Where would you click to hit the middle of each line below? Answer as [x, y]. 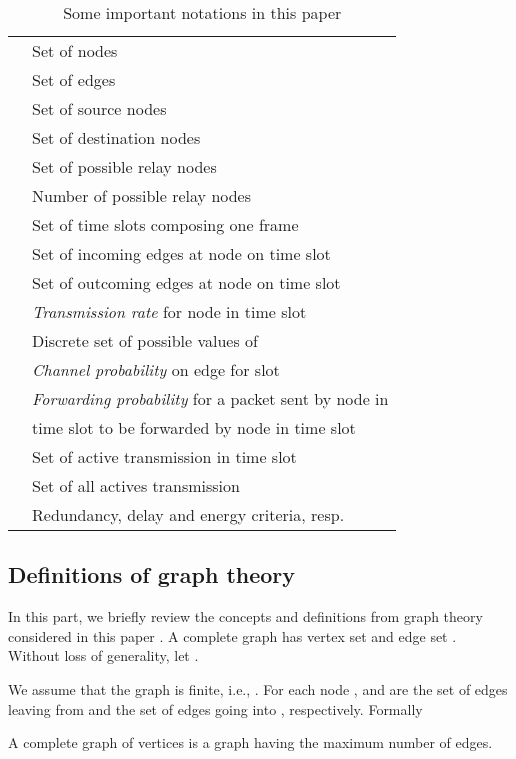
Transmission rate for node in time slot [169, 311]
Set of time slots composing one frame [165, 224]
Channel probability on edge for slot [156, 369]
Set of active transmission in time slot [164, 456]
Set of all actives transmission [136, 485]
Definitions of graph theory [152, 574]
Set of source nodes [99, 108]
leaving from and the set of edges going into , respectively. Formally [215, 708]
